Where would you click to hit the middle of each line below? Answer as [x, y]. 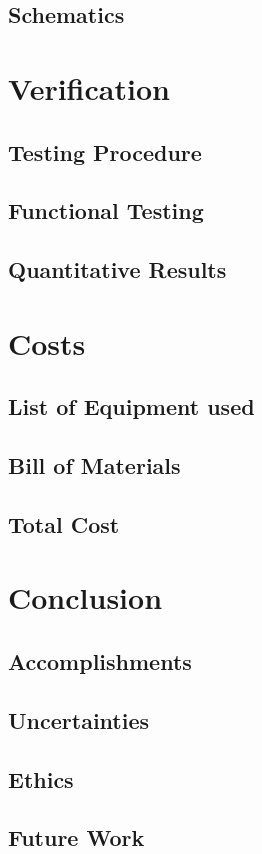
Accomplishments [100, 660]
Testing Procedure [105, 151]
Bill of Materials [94, 465]
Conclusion [85, 597]
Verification [89, 87]
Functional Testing [106, 210]
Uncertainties [79, 719]
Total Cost [64, 523]
